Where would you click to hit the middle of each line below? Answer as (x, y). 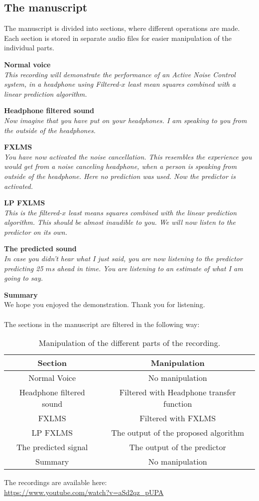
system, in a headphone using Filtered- (63, 84)
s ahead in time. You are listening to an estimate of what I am (147, 268)
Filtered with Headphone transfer (178, 392)
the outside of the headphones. (50, 130)
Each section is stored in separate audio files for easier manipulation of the (118, 38)
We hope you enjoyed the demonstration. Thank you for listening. (105, 304)
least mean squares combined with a (182, 84)
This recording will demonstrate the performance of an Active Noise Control (120, 74)
